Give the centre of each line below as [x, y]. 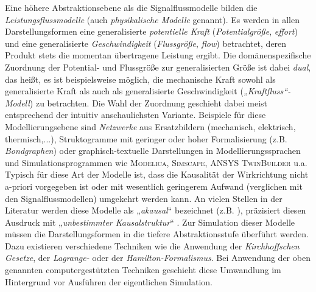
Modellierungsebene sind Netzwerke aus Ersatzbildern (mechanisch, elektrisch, [150, 126]
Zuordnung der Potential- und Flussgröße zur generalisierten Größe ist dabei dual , [158, 67]
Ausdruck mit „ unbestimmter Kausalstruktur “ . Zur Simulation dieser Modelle [150, 222]
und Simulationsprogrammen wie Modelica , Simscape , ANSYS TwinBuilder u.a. [156, 162]
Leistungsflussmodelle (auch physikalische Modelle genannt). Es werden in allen [152, 19]
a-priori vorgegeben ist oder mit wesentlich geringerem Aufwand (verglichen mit [154, 186]
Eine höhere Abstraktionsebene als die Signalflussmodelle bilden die [131, 7]
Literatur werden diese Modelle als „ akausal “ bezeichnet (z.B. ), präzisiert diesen [156, 210]
